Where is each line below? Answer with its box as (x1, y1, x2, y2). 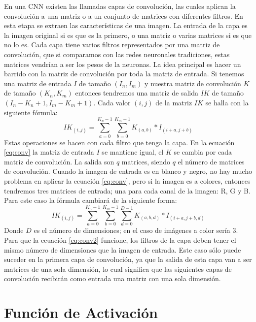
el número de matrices (178, 156, 245, 166)
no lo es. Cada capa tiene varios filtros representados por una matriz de (4, 39, 220, 50)
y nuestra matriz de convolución (145, 78, 241, 88)
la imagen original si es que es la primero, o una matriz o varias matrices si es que (4, 30, 252, 40)
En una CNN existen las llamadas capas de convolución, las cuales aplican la (4, 1, 236, 11)
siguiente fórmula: (4, 107, 58, 117)
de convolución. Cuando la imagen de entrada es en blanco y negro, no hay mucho (4, 166, 252, 176)
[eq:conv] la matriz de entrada (4, 147, 94, 157)
